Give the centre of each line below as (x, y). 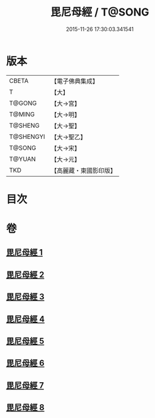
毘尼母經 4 (26, 319)
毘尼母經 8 (25, 408)
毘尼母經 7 (25, 385)
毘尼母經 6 (25, 363)
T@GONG (23, 103)
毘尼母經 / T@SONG (100, 12)
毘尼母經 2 (25, 275)
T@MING (22, 114)
